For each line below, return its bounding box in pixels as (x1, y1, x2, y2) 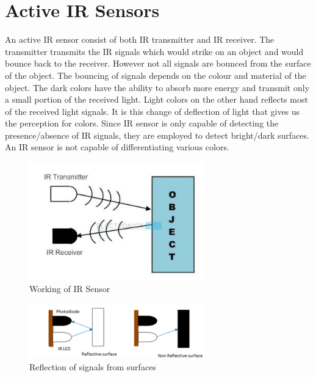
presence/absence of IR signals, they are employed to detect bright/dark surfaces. (5, 128, 309, 141)
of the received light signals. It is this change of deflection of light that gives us (5, 104, 300, 117)
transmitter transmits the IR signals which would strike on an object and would (5, 45, 304, 57)
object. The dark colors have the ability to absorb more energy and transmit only (5, 81, 310, 93)
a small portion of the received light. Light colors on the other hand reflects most (5, 93, 308, 106)
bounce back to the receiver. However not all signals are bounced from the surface (5, 57, 311, 70)
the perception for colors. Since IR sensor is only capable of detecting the (5, 117, 279, 130)
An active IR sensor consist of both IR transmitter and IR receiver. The (5, 33, 275, 46)
